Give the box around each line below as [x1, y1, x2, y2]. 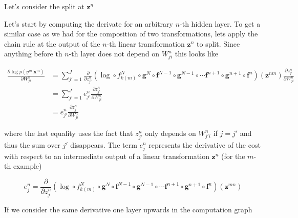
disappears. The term [70, 139, 137, 150]
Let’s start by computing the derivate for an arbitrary [4, 18, 173, 29]
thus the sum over [4, 139, 60, 150]
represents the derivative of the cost [148, 139, 261, 150]
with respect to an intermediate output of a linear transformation [4, 150, 209, 161]
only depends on [145, 128, 196, 138]
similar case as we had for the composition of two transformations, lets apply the [4, 28, 258, 39]
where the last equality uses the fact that [4, 128, 133, 138]
